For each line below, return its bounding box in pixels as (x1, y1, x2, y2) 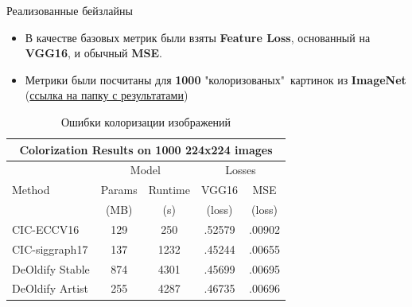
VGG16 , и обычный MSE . (25, 45, 163, 61)
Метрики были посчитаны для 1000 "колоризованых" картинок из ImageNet (25, 71, 406, 87)
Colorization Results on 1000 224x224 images (19, 141, 273, 157)
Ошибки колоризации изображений (60, 113, 231, 130)
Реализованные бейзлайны (6, 2, 133, 18)
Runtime (148, 181, 190, 198)
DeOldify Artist (12, 280, 88, 297)
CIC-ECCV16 (12, 220, 80, 237)
